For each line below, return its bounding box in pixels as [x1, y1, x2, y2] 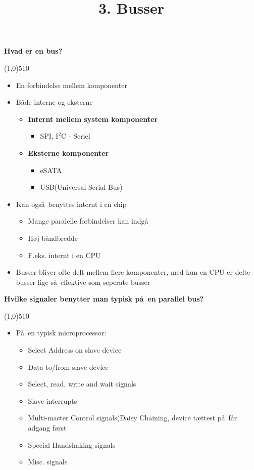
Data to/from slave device [28, 361, 109, 372]
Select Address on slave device [28, 345, 122, 355]
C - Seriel [61, 131, 90, 141]
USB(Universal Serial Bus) [40, 182, 123, 192]
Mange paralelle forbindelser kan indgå [28, 216, 148, 226]
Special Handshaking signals [28, 439, 116, 450]
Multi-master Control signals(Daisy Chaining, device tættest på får [28, 412, 237, 423]
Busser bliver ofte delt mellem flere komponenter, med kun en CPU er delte [16, 267, 250, 277]
